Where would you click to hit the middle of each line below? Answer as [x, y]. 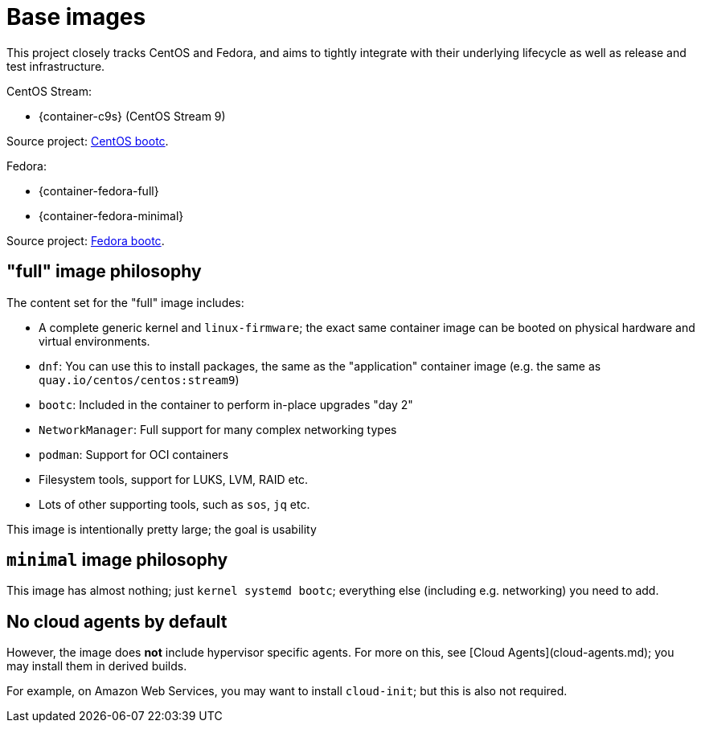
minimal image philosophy [117, 560]
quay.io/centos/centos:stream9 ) [139, 379]
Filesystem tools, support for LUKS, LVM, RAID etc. [174, 479]
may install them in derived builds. [97, 666]
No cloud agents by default [117, 621]
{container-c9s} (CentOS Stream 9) [132, 116]
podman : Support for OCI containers [134, 454]
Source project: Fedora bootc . [86, 240]
